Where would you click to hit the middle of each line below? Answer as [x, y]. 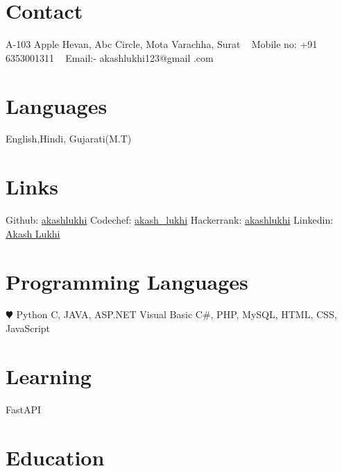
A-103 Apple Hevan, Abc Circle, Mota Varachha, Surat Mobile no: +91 [162, 44]
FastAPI [24, 409]
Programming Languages [127, 281]
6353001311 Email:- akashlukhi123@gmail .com [110, 57]
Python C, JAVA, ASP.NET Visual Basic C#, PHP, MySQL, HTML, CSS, [177, 314]
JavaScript [28, 328]
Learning [49, 375]
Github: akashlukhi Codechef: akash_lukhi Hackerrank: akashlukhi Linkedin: [170, 220]
